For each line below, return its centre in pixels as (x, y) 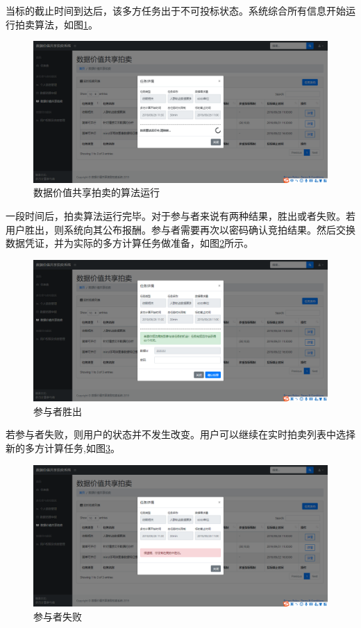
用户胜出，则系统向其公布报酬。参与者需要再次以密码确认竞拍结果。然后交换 (180, 229)
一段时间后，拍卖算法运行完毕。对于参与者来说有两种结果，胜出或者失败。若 (180, 215)
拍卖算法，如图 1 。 (56, 24)
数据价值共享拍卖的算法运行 (96, 192)
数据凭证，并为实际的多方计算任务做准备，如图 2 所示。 (129, 243)
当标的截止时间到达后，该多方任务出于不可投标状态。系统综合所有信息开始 (176, 10)
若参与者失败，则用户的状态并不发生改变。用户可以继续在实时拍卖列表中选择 (180, 434)
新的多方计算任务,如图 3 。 (63, 448)
